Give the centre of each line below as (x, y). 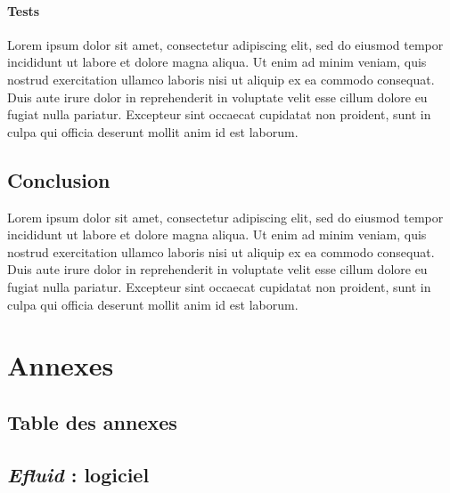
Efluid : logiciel (78, 474)
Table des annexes (92, 421)
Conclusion (59, 179)
